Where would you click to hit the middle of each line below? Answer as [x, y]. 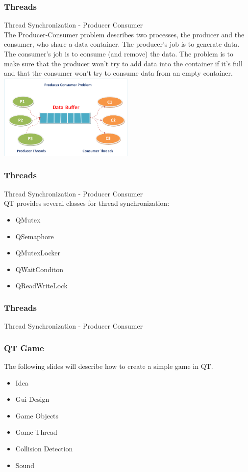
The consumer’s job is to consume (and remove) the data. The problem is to [119, 54]
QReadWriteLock [41, 286]
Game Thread [36, 432]
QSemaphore [35, 236]
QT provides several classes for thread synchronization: [87, 203]
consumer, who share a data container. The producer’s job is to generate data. [122, 44]
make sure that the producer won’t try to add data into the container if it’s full [123, 63]
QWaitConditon [39, 269]
